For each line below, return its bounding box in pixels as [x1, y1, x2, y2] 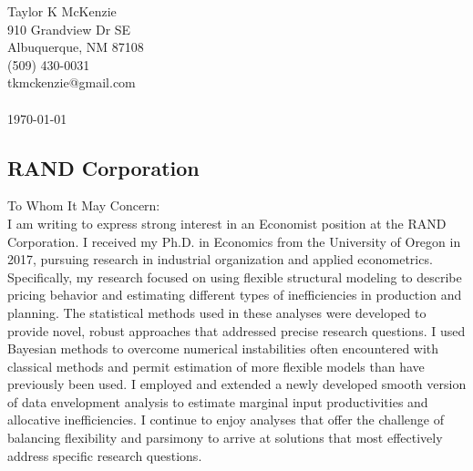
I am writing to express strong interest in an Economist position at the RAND [7, 213, 447, 232]
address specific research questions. [7, 445, 202, 465]
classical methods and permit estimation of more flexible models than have [7, 356, 425, 375]
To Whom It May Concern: [7, 196, 160, 215]
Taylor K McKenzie [7, 2, 117, 20]
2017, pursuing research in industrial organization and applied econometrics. [7, 250, 433, 269]
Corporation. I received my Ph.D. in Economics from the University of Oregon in [7, 231, 461, 251]
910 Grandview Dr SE [7, 19, 131, 38]
